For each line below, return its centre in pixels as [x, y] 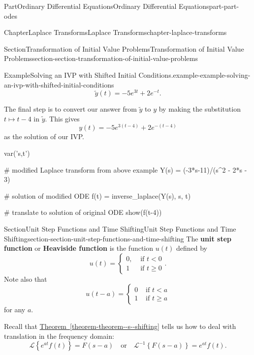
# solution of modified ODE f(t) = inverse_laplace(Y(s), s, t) [97, 195]
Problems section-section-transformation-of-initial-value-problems [101, 58]
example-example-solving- [212, 74]
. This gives [62, 118]
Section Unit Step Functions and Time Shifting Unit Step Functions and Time [120, 229]
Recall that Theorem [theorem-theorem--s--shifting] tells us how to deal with [120, 326]
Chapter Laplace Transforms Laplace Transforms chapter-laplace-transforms [115, 32]
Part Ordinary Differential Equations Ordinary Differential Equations [107, 6]
